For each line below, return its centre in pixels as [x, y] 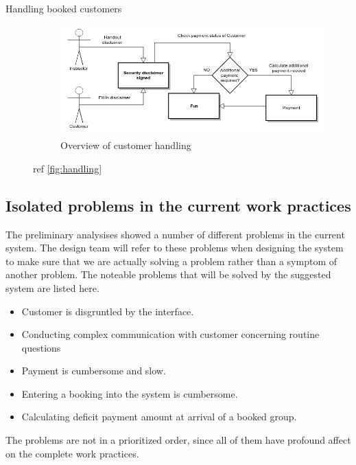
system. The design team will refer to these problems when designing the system [175, 248]
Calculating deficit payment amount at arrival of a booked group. [159, 417]
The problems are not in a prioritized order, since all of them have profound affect [178, 440]
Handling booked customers [64, 8]
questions [41, 347]
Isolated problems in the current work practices [178, 205]
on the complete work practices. [72, 453]
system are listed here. [52, 287]
